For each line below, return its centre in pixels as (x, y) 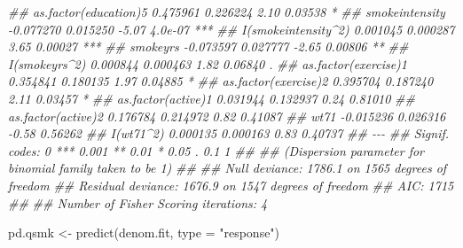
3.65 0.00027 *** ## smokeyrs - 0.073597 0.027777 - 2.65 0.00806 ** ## (208, 46)
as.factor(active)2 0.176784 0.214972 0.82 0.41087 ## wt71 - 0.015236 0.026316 (227, 116)
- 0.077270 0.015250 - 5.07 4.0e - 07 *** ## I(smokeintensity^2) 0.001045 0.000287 (231, 29)
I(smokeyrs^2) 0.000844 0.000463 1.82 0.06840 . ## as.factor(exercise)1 (208, 63)
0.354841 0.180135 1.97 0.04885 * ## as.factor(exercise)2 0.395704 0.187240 (221, 81)
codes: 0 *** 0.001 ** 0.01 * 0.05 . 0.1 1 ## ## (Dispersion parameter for (216, 150)
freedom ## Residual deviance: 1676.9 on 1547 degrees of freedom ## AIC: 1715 (231, 185)
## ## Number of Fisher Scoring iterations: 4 (138, 202)
